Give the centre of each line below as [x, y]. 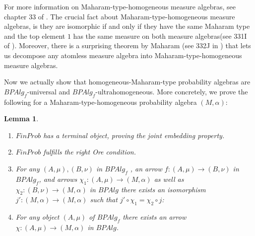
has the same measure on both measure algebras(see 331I [160, 36]
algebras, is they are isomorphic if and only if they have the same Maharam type [127, 26]
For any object [37, 217]
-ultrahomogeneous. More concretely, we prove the [172, 91]
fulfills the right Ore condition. [90, 152]
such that [104, 199]
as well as [169, 179]
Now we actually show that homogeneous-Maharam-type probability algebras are [127, 82]
